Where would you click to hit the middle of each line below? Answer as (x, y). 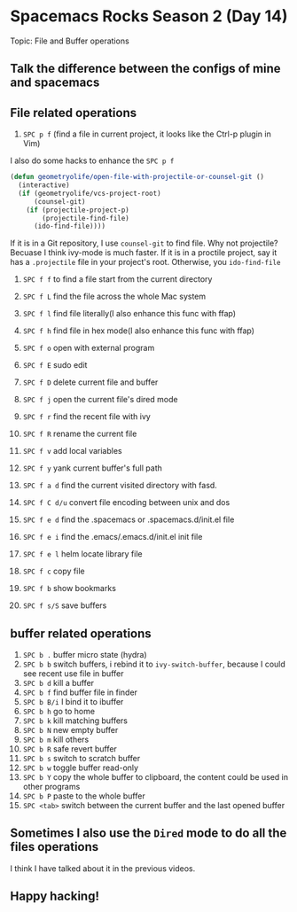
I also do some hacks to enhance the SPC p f (92, 160)
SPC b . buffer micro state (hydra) (85, 655)
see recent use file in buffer (73, 674)
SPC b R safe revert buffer (70, 749)
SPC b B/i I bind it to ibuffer (73, 702)
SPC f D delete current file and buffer (90, 382)
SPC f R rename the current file (80, 434)
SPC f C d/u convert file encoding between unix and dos (126, 503)
